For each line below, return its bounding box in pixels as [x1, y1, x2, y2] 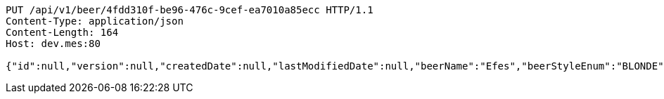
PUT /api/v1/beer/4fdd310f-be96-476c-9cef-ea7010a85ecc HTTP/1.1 [6, 4, 373, 15]
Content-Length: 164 [6, 27, 119, 38]
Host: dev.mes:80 [6, 38, 101, 49]
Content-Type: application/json [6, 15, 184, 27]
